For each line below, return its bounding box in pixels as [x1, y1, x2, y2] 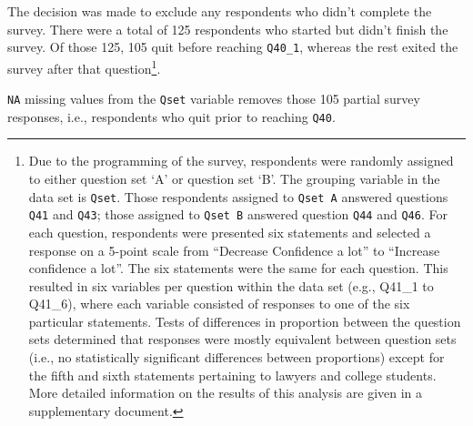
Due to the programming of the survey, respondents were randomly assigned [28, 151, 454, 170]
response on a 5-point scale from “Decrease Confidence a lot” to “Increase [28, 240, 440, 259]
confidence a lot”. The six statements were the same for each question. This [28, 259, 448, 278]
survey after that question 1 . [7, 56, 161, 77]
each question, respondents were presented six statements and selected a [28, 222, 431, 241]
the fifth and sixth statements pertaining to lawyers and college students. [28, 365, 437, 384]
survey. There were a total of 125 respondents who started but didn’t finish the [7, 19, 448, 38]
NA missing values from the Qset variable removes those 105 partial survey [7, 89, 420, 108]
